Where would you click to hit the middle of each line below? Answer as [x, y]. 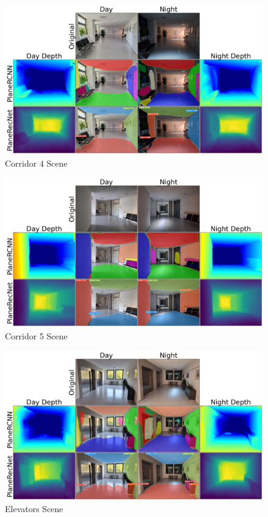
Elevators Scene [34, 509]
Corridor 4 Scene [36, 163]
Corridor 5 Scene [36, 336]
